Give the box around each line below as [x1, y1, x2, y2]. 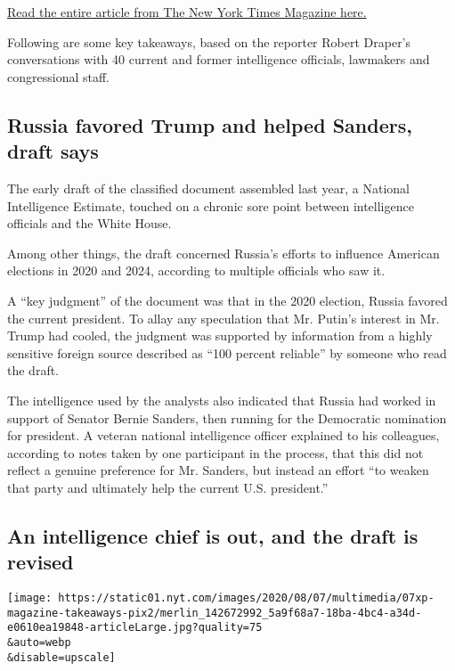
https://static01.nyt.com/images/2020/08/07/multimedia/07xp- [58, 592, 435, 605]
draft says [7, 137, 99, 165]
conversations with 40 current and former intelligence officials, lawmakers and [7, 50, 430, 69]
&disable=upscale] [7, 651, 116, 664]
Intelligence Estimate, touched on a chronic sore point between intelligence [7, 196, 414, 215]
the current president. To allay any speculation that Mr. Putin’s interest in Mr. [7, 308, 440, 327]
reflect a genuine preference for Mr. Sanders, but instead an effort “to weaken [7, 461, 429, 479]
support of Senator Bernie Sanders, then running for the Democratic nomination [7, 408, 447, 427]
